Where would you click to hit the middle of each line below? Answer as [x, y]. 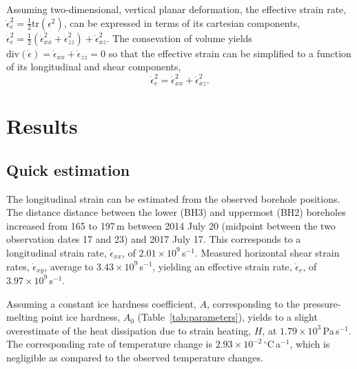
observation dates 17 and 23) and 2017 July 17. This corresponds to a [154, 239]
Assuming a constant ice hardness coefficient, [101, 303]
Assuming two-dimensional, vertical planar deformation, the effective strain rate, [176, 9]
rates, [18, 266]
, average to [69, 266]
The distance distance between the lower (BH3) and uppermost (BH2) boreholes [176, 212]
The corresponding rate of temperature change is [110, 344]
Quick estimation [68, 169]
